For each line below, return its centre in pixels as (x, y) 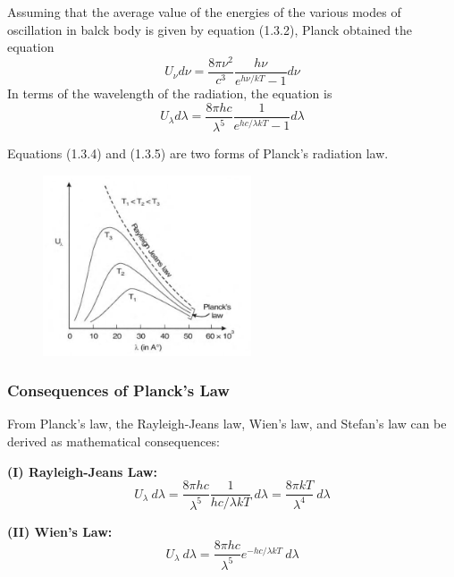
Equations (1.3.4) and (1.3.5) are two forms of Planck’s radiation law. (198, 153)
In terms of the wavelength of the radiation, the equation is (170, 93)
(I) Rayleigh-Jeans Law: (82, 471)
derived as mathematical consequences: (113, 441)
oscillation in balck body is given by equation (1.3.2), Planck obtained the (210, 29)
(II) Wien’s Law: (60, 531)
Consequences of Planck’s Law (118, 390)
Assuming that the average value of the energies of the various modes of (204, 12)
